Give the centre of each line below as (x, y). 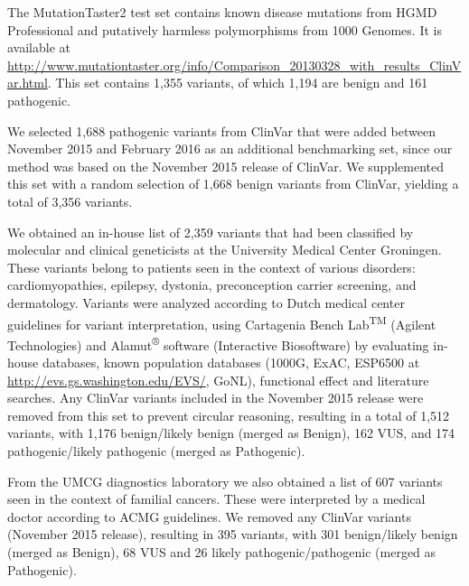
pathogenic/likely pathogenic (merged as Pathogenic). (156, 450)
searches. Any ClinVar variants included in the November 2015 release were (216, 398)
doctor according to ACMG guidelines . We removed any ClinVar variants (209, 516)
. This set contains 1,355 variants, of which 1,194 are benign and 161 (238, 83)
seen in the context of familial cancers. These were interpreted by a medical (216, 499)
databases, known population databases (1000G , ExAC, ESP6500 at (231, 362)
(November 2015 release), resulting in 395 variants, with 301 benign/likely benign (233, 534)
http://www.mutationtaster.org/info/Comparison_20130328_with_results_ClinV (234, 65)
